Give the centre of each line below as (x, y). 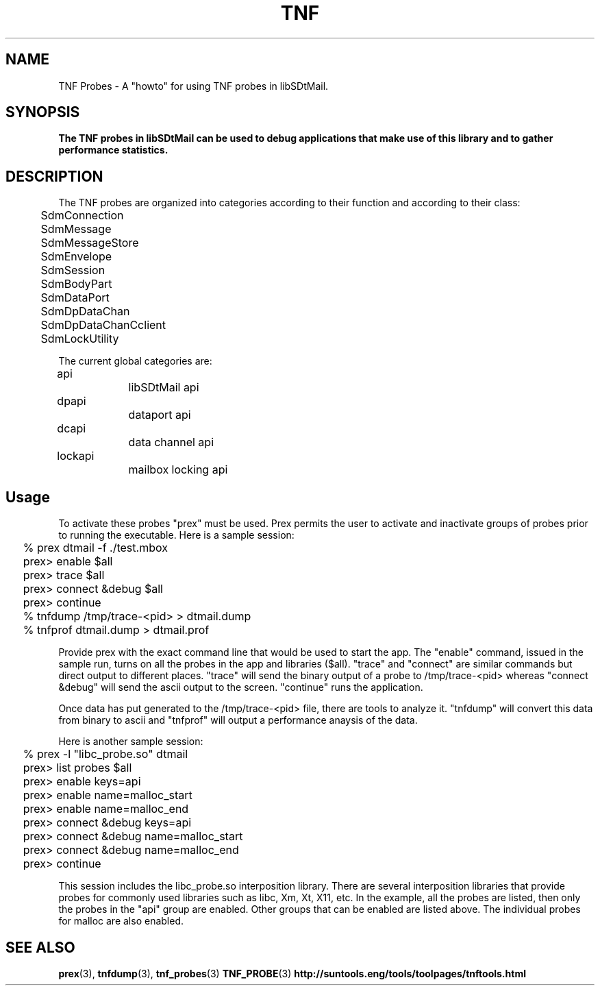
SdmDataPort (75, 298)
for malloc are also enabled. (121, 921)
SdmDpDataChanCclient (103, 325)
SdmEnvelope (76, 257)
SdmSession (73, 270)
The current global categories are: (135, 361)
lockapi (76, 456)
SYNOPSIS (43, 112)
